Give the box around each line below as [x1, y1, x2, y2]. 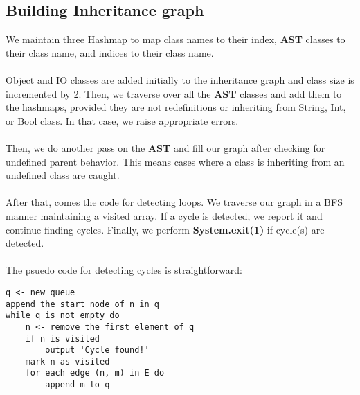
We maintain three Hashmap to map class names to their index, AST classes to [6, 32, 345, 46]
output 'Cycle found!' [45, 345, 150, 355]
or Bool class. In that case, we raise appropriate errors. [6, 113, 239, 128]
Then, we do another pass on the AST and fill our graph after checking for [6, 140, 325, 155]
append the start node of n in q [6, 299, 159, 309]
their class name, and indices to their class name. [6, 45, 214, 60]
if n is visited [25, 333, 100, 344]
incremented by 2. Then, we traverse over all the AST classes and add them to [6, 86, 342, 100]
